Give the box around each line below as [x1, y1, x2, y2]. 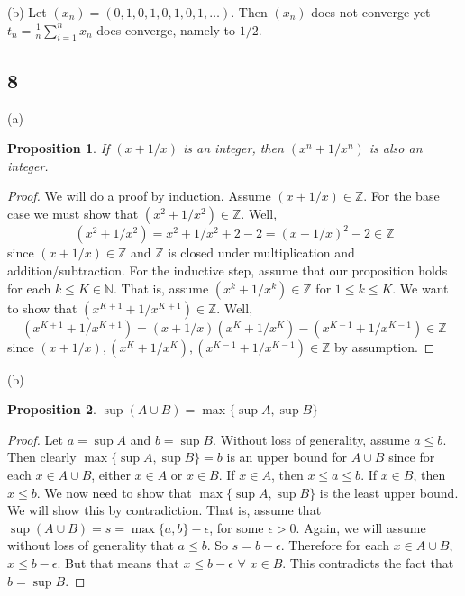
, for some [209, 518, 264, 537]
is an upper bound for [226, 447, 348, 466]
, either [91, 465, 131, 484]
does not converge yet [311, 3, 431, 21]
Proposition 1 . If [7, 139, 110, 158]
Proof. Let [7, 429, 63, 448]
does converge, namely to [96, 20, 236, 39]
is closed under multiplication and [168, 243, 355, 262]
